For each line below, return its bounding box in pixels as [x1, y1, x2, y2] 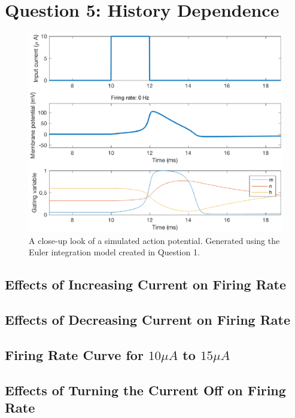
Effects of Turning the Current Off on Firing [5, 380, 286, 399]
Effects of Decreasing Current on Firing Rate [5, 310, 291, 328]
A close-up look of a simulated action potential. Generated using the [29, 234, 280, 246]
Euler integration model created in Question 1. [29, 246, 200, 258]
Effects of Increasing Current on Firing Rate [5, 275, 287, 294]
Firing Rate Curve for [5, 345, 144, 364]
